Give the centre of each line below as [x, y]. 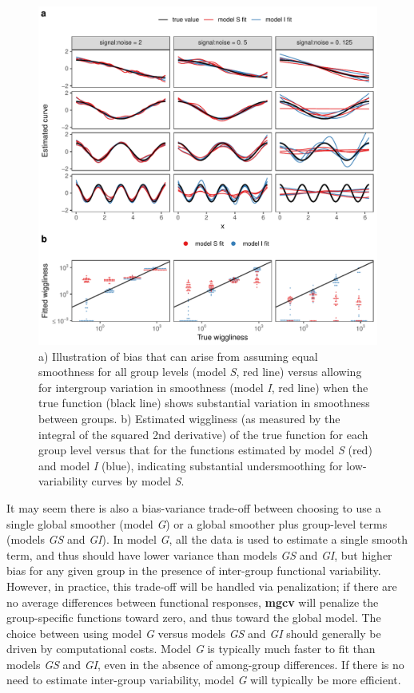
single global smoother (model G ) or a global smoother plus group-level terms [197, 523]
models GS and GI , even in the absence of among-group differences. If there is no [205, 664]
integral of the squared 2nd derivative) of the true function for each [203, 434]
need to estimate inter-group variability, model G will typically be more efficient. [204, 680]
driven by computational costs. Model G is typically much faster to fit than [191, 649]
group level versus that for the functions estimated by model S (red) [205, 450]
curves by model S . [138, 481]
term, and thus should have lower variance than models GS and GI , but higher [199, 554]
